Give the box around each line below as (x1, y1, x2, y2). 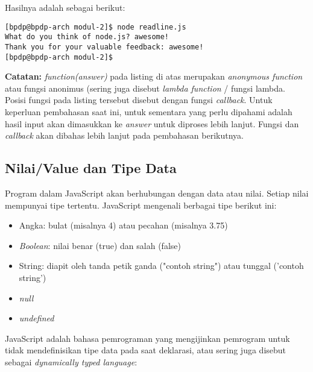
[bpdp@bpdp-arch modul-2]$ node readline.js (5, 22, 186, 31)
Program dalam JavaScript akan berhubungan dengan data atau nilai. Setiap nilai (5, 186, 309, 199)
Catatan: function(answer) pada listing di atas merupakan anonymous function (5, 70, 303, 83)
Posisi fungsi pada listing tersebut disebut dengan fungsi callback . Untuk (5, 93, 273, 106)
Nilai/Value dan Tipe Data (5, 159, 177, 177)
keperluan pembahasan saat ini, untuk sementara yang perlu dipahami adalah (5, 106, 292, 118)
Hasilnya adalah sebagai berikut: (5, 1, 125, 13)
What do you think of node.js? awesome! (5, 33, 169, 42)
